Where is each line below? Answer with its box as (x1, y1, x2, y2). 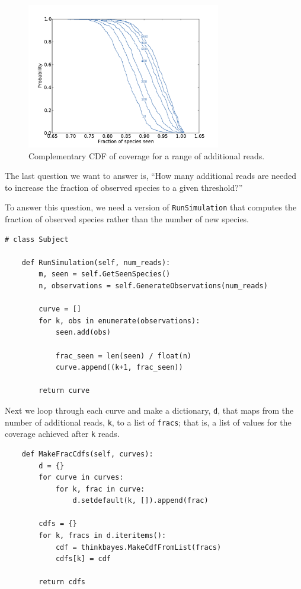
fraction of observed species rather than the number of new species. (5, 213, 249, 225)
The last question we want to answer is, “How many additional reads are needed (5, 169, 296, 182)
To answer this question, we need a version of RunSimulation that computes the (5, 201, 297, 213)
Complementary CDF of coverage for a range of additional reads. (28, 149, 265, 162)
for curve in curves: (39, 473, 124, 482)
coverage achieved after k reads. (5, 427, 120, 440)
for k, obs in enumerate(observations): (39, 316, 200, 325)
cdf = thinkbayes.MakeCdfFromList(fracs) (55, 543, 222, 552)
